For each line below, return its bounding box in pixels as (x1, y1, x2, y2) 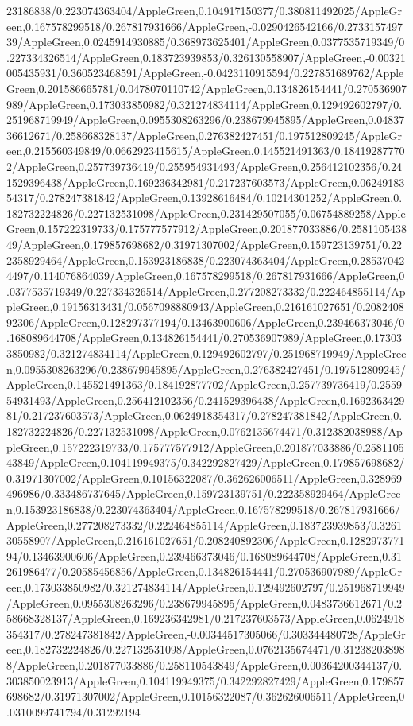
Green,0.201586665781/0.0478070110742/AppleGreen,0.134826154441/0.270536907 (6, 80, 407, 96)
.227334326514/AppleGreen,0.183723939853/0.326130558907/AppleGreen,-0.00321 (6, 49, 406, 65)
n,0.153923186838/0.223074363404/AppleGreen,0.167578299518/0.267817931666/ (6, 501, 401, 517)
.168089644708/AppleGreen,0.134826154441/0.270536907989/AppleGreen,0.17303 (6, 329, 403, 346)
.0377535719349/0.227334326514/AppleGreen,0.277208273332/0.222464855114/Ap (6, 282, 406, 299)
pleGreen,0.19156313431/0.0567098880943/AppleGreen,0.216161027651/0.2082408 (6, 298, 404, 315)
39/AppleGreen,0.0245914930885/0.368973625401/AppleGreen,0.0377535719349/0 (6, 33, 405, 50)
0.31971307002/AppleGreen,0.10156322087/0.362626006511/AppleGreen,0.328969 (6, 469, 403, 486)
